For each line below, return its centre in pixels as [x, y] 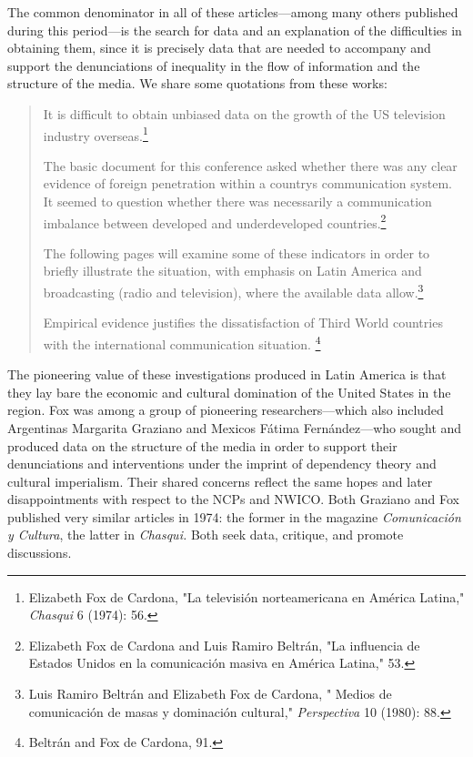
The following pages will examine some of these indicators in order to [236, 252]
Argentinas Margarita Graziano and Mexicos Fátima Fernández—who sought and [235, 427]
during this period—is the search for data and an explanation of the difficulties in [235, 30]
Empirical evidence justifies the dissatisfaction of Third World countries [243, 323]
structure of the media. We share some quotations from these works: [197, 83]
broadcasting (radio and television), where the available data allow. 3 [233, 291]
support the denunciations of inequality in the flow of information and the [214, 65]
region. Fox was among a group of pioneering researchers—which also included [226, 410]
